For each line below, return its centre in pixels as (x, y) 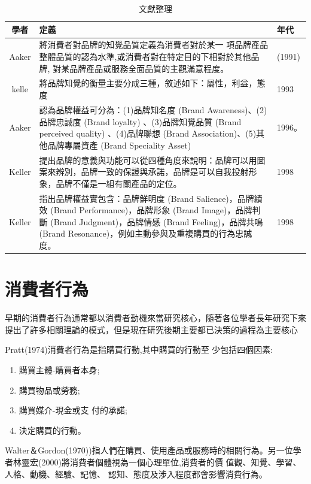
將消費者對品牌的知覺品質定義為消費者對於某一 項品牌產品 (154, 45)
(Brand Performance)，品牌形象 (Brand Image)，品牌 (151, 210)
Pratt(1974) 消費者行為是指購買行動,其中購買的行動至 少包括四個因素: (139, 350)
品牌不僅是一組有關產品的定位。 (119, 183)
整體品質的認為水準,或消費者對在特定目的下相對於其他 (145, 57)
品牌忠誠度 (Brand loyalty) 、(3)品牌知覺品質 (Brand (140, 121)
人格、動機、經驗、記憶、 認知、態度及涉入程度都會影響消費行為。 (136, 474)
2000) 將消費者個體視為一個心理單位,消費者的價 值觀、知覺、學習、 (171, 462)
